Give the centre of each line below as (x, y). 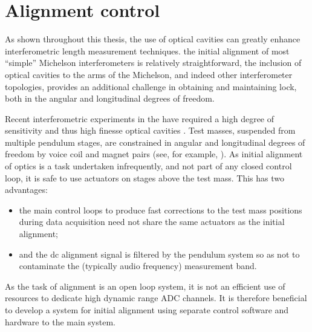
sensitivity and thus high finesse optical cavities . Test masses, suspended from (150, 130)
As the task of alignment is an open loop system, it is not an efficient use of (145, 286)
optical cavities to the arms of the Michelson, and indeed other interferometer (149, 74)
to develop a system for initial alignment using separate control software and (147, 310)
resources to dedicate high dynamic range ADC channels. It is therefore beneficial (156, 298)
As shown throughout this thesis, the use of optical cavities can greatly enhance (153, 39)
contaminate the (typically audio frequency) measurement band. (138, 266)
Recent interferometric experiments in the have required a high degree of (140, 118)
